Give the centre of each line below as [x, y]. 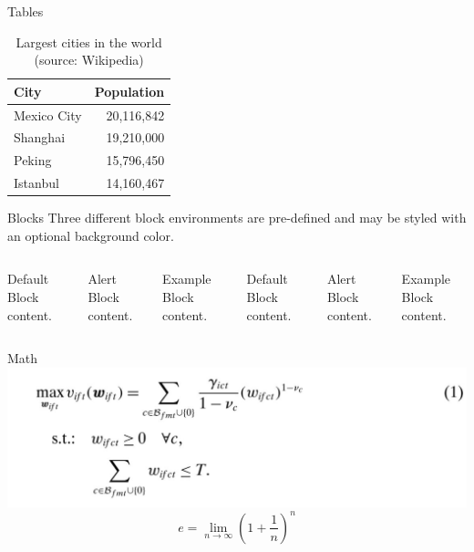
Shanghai [40, 137]
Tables [26, 11]
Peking [33, 160]
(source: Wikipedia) [89, 60]
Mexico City [48, 115]
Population [129, 91]
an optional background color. [91, 235]
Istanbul [36, 183]
